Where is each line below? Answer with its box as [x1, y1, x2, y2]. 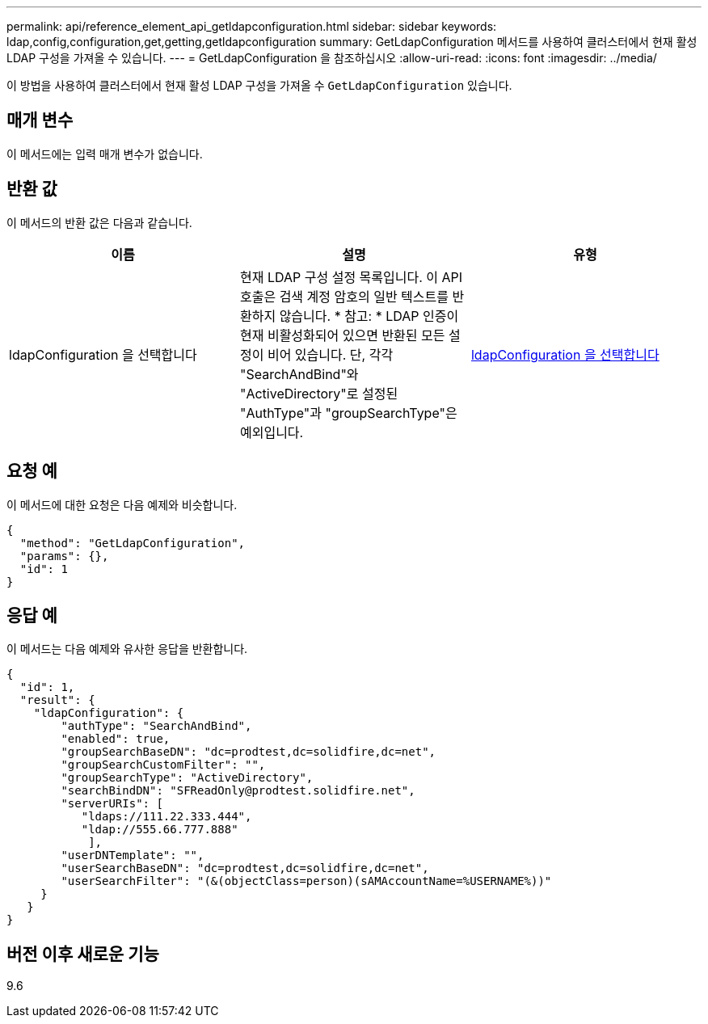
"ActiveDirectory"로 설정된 [239, 385, 398, 402]
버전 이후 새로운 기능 [6, 943, 159, 964]
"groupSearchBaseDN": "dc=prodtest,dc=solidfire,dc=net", [61, 745, 436, 759]
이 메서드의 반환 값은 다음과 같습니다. [6, 215, 192, 230]
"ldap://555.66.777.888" [81, 823, 238, 836]
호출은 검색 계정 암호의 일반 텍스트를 [239, 288, 449, 305]
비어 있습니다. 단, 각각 [267, 346, 394, 363]
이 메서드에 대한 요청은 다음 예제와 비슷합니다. [6, 497, 238, 512]
